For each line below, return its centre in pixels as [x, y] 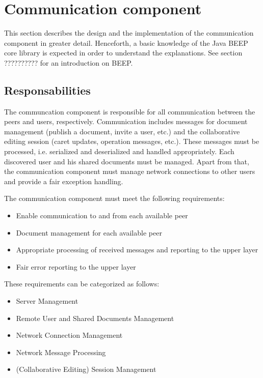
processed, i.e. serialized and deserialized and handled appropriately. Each [119, 151]
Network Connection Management [69, 335]
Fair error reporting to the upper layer [76, 266]
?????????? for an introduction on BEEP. [69, 62]
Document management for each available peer [89, 232]
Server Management [47, 301]
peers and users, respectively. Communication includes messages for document [126, 121]
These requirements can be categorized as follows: [82, 284]
